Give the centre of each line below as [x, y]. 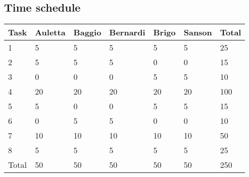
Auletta [50, 32]
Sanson [198, 32]
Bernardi [127, 32]
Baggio [87, 32]
